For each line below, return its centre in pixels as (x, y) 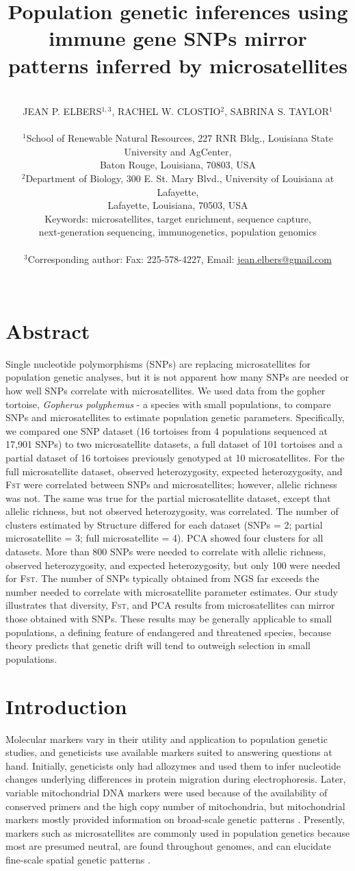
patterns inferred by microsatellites (178, 65)
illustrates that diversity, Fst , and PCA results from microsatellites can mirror (170, 605)
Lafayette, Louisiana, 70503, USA (178, 205)
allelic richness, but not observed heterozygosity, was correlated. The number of (172, 511)
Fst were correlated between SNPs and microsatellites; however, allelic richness (171, 484)
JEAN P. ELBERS (62, 111)
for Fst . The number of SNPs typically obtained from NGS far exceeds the (162, 578)
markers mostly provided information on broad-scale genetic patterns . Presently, (175, 819)
